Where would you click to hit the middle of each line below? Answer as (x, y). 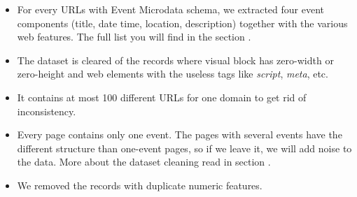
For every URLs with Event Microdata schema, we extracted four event (170, 9)
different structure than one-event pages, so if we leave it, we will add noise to (184, 148)
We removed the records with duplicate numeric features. (140, 185)
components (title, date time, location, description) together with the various (182, 23)
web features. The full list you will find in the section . (134, 37)
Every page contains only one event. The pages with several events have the (180, 134)
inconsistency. (47, 111)
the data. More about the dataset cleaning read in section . (144, 162)
